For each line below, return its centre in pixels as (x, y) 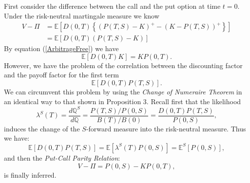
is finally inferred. (30, 174)
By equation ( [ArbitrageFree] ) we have (61, 48)
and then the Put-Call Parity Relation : (62, 157)
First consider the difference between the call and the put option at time (112, 6)
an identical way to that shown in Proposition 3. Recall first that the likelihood (123, 101)
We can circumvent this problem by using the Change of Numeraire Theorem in (123, 92)
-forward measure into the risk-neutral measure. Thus (166, 128)
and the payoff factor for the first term (61, 75)
